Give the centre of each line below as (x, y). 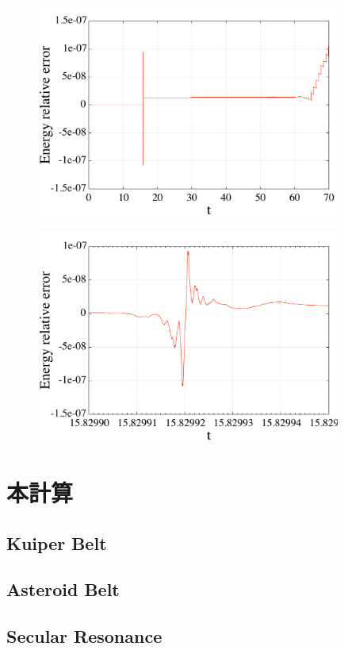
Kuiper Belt (57, 542)
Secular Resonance (84, 636)
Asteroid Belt (63, 589)
